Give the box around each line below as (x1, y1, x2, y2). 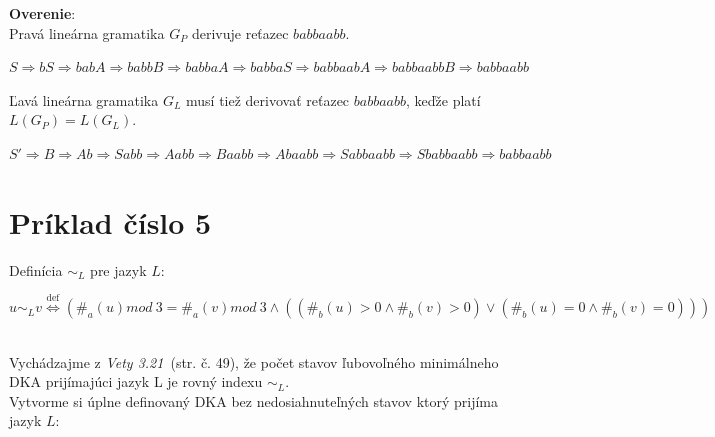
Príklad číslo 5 (9, 201, 212, 242)
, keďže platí (406, 89, 481, 110)
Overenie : (9, 3, 76, 23)
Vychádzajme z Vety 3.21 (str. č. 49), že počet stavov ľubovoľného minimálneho (9, 351, 499, 372)
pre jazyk (90, 259, 147, 280)
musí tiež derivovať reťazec (186, 89, 350, 110)
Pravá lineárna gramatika (9, 22, 165, 43)
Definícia (9, 259, 63, 280)
